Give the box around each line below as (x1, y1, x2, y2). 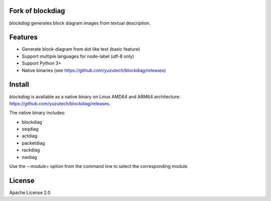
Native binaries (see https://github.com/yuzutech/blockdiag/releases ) (22, 67, 166, 73)
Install (9, 80, 30, 89)
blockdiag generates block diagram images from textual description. (9, 20, 151, 26)
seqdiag (22, 126, 39, 132)
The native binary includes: (9, 110, 66, 116)
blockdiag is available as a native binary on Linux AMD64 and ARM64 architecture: (9, 93, 181, 100)
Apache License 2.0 (9, 189, 51, 195)
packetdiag (22, 140, 45, 146)
